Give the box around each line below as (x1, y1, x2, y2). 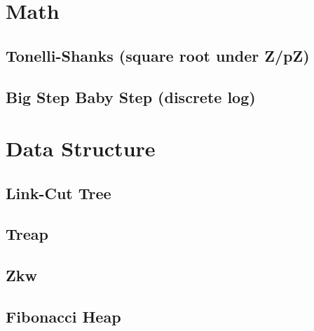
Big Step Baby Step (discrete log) (6, 86, 256, 107)
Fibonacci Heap (6, 306, 121, 327)
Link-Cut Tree (6, 182, 111, 203)
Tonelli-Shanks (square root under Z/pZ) (6, 44, 310, 66)
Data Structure (6, 134, 156, 163)
